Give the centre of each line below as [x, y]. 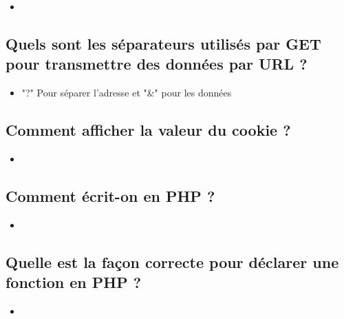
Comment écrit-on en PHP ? [110, 195]
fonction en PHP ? [74, 282]
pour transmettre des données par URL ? [157, 64]
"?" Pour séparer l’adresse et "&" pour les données [127, 93]
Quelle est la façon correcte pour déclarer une [172, 261]
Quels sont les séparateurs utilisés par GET [163, 43]
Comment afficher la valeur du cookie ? [148, 130]
